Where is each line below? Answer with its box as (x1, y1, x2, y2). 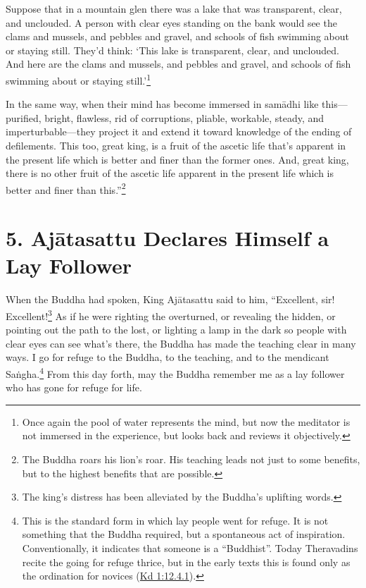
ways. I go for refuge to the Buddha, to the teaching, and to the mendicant (6, 350, 329, 365)
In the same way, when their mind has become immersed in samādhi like (6, 97, 319, 111)
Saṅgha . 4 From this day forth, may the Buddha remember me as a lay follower (6, 364, 345, 381)
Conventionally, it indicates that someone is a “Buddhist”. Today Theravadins (22, 540, 358, 555)
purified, (6, 110, 42, 125)
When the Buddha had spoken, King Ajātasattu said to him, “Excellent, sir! (6, 292, 335, 307)
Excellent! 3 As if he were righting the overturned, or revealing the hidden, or (6, 306, 336, 323)
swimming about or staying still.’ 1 (6, 71, 151, 87)
